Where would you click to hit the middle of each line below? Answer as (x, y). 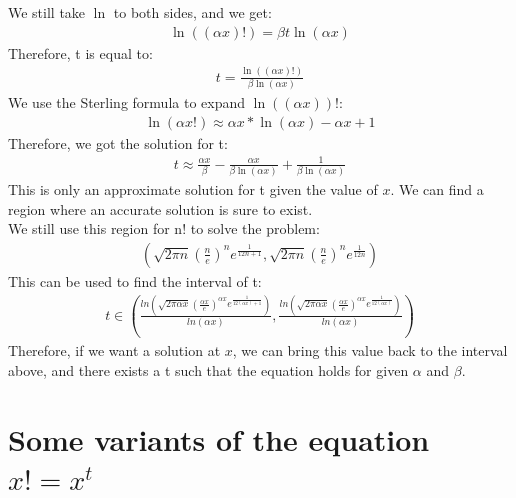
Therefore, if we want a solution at (114, 350)
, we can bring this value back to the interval (370, 350)
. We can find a (437, 189)
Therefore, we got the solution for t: (118, 142)
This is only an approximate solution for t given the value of (193, 189)
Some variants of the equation (219, 438)
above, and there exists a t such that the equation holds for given (208, 369)
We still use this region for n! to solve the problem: (164, 228)
